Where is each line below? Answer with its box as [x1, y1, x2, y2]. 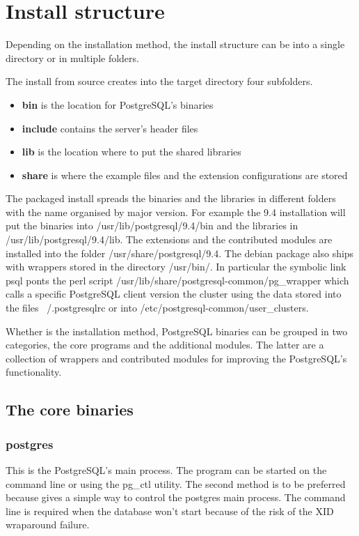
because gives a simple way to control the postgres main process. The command [6, 490, 346, 505]
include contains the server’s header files [22, 121, 198, 135]
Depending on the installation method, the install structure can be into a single [6, 37, 345, 52]
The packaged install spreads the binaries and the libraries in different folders [6, 191, 336, 206]
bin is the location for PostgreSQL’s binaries [22, 97, 214, 112]
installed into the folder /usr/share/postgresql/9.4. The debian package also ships [6, 245, 354, 260]
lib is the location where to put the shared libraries [22, 144, 241, 159]
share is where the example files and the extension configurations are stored [22, 167, 348, 182]
